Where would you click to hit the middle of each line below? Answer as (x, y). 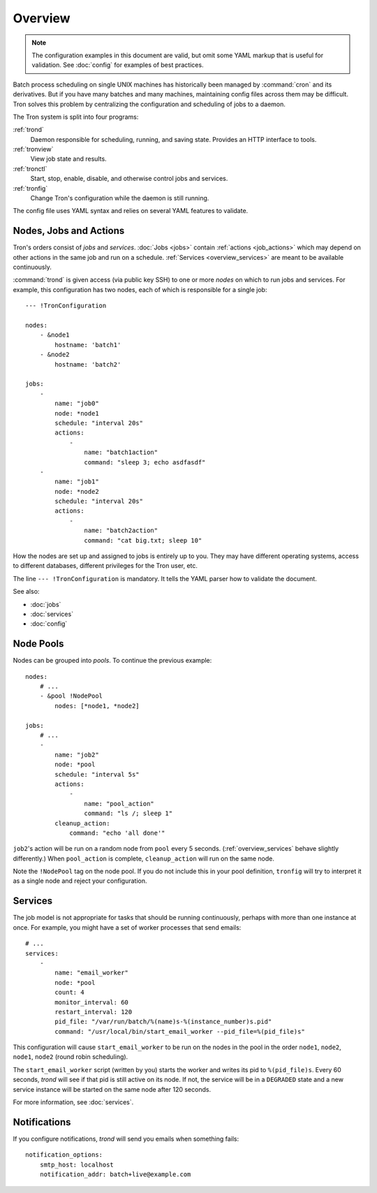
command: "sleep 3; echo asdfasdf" (145, 462)
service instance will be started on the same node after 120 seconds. (112, 1089)
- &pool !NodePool (71, 696)
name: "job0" (77, 404)
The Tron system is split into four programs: (76, 117)
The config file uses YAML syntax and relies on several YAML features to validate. (131, 211)
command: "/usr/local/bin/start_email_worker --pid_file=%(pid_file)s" (180, 1031)
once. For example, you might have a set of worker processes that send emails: (127, 927)
